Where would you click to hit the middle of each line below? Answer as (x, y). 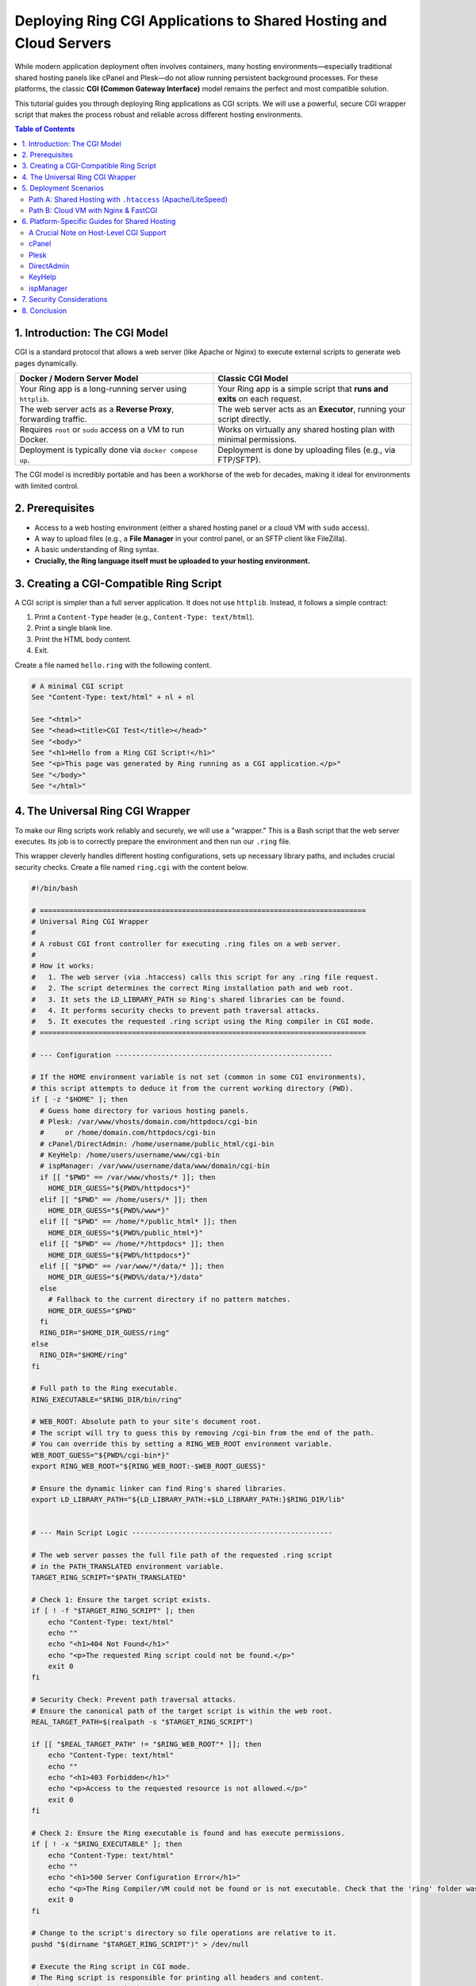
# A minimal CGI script (78, 686)
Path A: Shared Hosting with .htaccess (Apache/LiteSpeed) (128, 199)
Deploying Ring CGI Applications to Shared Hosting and (201, 21)
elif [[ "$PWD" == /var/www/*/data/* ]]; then (132, 1266)
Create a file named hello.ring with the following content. (113, 665)
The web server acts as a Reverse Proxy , (97, 409)
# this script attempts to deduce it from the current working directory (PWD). (192, 1088)
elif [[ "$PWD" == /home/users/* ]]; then (124, 1199)
